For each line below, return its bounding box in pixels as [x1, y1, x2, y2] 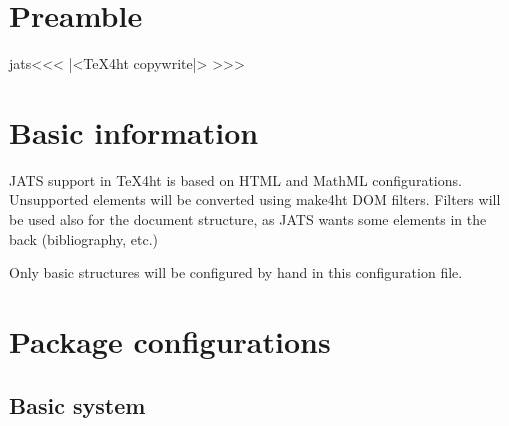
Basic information [9, 111, 259, 152]
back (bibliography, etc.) [9, 228, 159, 249]
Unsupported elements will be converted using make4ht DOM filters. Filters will [9, 189, 501, 210]
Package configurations [9, 321, 331, 361]
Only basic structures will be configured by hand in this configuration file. [9, 262, 463, 283]
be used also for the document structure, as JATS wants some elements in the [9, 209, 487, 230]
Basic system [9, 389, 146, 420]
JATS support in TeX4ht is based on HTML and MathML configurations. [9, 169, 462, 190]
